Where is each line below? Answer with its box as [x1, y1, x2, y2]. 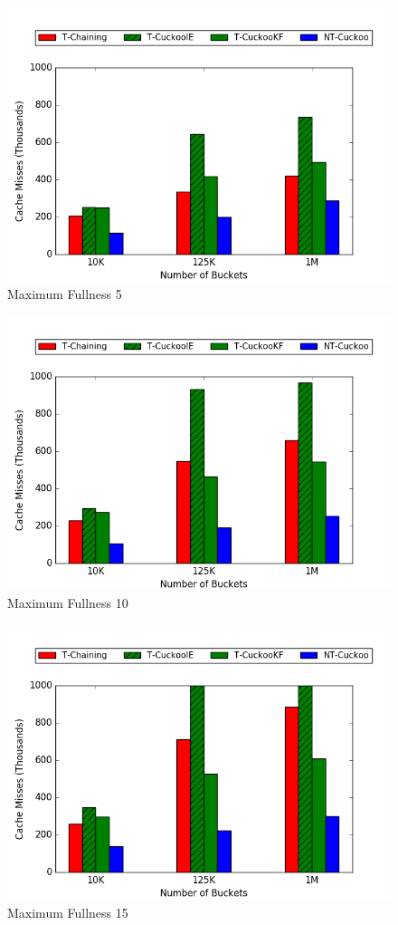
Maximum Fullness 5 [7, 284, 122, 304]
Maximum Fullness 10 [7, 593, 128, 612]
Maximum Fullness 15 [7, 902, 128, 921]
